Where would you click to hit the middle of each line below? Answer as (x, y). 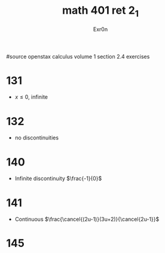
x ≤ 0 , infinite (31, 97)
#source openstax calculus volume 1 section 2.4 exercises (78, 56)
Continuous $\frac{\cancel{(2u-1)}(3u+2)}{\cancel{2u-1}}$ (87, 220)
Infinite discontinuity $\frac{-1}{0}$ (58, 179)
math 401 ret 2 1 (100, 11)
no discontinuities (36, 138)
